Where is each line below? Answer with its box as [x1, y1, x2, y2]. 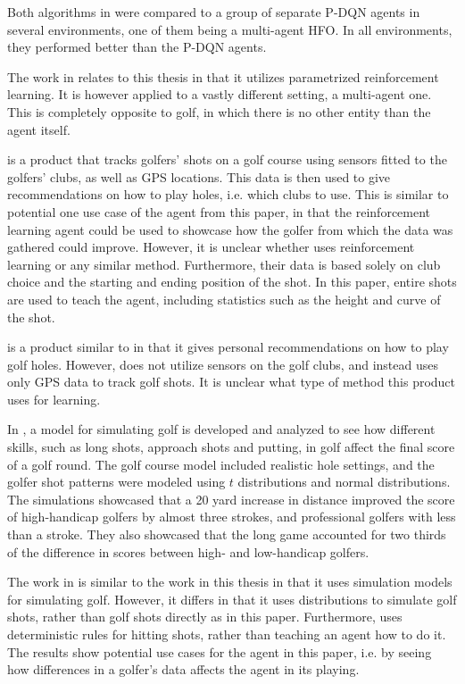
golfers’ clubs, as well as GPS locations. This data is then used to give [7, 167, 391, 186]
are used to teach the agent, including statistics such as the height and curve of [7, 289, 441, 308]
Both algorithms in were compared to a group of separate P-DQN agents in [7, 3, 420, 21]
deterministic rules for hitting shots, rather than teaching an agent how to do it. [7, 625, 446, 643]
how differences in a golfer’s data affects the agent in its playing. [7, 660, 360, 679]
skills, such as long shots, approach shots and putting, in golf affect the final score [7, 438, 455, 456]
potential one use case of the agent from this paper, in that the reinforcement [7, 202, 431, 221]
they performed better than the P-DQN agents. [7, 38, 267, 56]
